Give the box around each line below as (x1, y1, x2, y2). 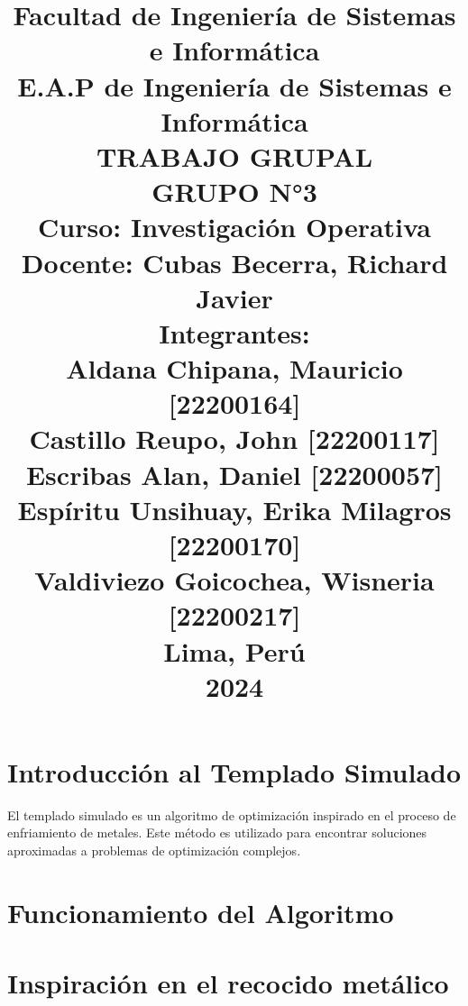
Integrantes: (159, 314, 310, 351)
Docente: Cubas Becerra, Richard (21, 243, 448, 280)
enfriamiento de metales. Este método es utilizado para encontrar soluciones (7, 823, 427, 842)
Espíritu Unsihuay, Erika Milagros (17, 490, 452, 527)
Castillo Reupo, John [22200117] (29, 420, 440, 457)
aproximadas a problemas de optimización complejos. (7, 841, 301, 860)
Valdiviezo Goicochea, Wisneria (34, 562, 435, 599)
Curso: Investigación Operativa (38, 208, 431, 245)
